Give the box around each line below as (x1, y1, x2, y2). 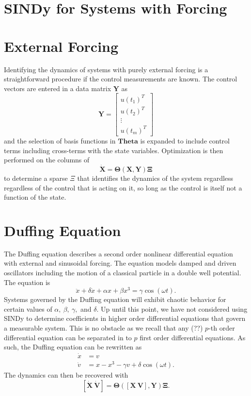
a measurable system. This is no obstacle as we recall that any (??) (4, 323, 203, 333)
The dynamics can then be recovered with (4, 370, 128, 380)
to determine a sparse (4, 173, 68, 183)
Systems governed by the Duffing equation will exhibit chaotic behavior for (4, 294, 226, 304)
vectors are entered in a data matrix (4, 83, 111, 93)
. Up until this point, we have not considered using (96, 303, 248, 314)
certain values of (4, 303, 52, 314)
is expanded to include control (140, 135, 230, 145)
